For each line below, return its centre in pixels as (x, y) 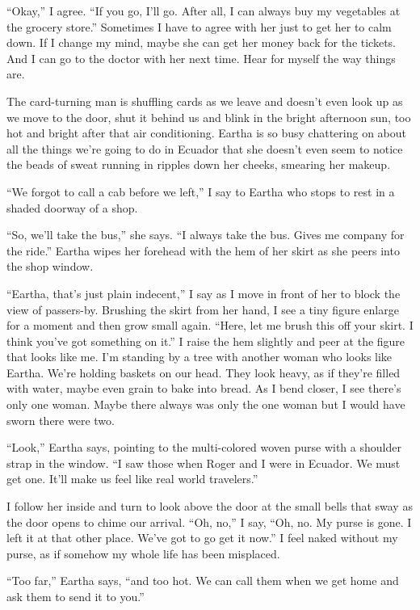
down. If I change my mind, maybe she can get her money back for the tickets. (202, 42)
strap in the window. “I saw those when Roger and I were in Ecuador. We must (204, 463)
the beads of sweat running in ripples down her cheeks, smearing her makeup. (199, 164)
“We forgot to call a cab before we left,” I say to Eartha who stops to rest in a (201, 191)
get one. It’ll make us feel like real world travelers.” (132, 479)
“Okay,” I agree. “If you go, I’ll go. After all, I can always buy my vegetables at (204, 11)
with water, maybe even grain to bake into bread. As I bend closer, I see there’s (204, 388)
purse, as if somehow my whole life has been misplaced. (143, 553)
